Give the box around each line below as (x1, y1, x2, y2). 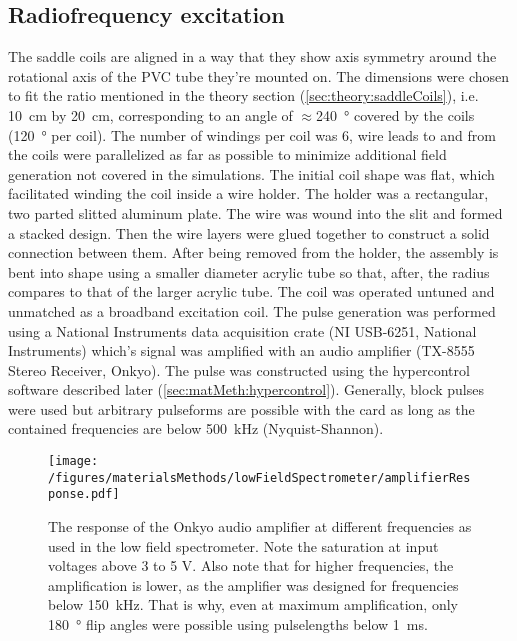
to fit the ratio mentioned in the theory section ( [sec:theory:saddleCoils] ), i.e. (8, 85, 479, 106)
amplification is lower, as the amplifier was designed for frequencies (48, 574, 459, 595)
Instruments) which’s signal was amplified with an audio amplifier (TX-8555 (8, 340, 475, 361)
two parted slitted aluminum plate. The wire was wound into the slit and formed (8, 202, 503, 223)
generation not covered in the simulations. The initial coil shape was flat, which (8, 163, 495, 184)
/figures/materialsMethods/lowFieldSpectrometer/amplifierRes (48, 470, 471, 485)
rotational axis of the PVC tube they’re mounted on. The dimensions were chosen (8, 65, 510, 86)
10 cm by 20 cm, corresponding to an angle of (8, 104, 293, 125)
